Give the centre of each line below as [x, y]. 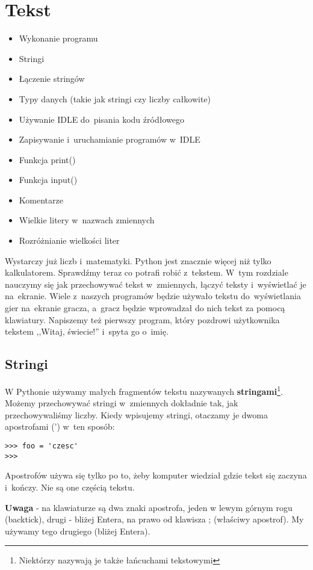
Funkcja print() [47, 159]
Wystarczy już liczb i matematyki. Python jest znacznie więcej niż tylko [138, 260]
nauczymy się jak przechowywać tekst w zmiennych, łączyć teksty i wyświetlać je [156, 284]
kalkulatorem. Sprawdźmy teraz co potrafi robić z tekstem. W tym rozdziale [147, 272]
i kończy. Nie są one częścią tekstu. [70, 487]
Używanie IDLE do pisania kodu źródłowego [101, 119]
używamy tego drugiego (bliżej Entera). [78, 531]
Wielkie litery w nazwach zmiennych [87, 220]
